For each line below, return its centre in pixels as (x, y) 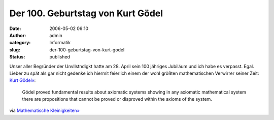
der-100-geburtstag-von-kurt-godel (87, 50)
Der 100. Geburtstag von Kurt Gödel (86, 13)
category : (20, 43)
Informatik (60, 43)
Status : (17, 57)
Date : (15, 28)
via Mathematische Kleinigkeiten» (45, 111)
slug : (15, 50)
